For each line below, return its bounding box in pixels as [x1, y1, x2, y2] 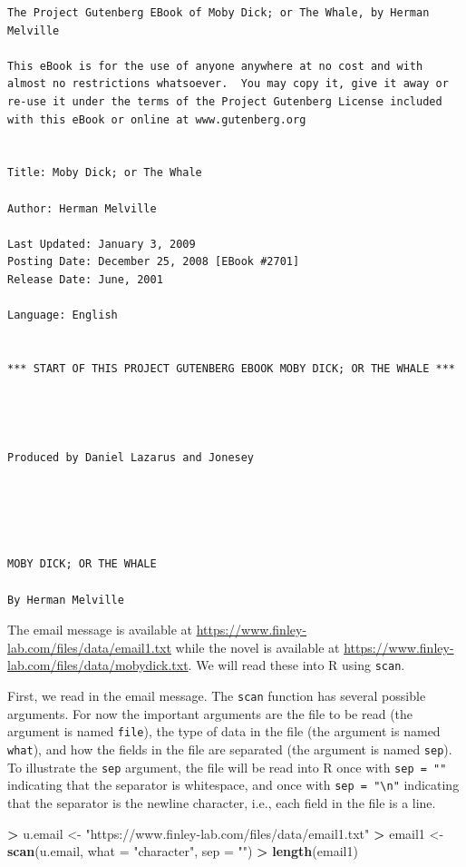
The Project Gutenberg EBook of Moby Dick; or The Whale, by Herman [7, 6, 430, 19]
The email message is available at [7, 620, 192, 639]
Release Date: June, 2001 [7, 272, 163, 286]
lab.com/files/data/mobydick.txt [7, 655, 189, 675]
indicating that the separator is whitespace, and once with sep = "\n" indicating [7, 775, 460, 794]
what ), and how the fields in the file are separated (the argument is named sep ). [7, 739, 452, 758]
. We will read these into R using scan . [188, 655, 405, 675]
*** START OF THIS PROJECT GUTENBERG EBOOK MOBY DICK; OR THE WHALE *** [7, 361, 455, 375]
